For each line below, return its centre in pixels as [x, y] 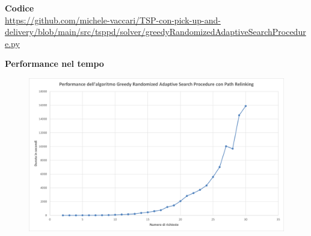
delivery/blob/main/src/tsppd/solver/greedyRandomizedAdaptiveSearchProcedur [155, 32]
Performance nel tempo [54, 64]
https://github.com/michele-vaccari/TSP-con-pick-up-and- [113, 20]
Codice [20, 8]
